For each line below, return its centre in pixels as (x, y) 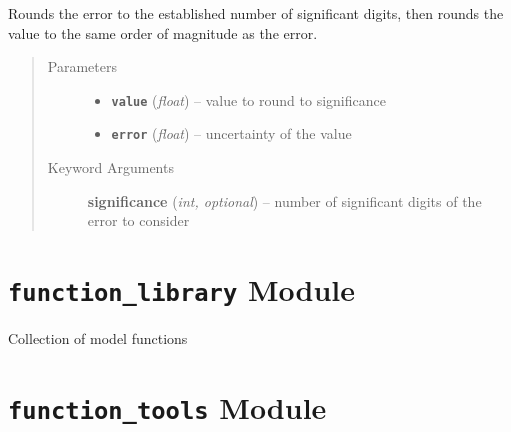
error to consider (138, 220)
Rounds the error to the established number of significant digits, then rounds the (256, 13)
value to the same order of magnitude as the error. (163, 32)
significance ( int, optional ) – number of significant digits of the (284, 200)
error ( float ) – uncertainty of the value (231, 133)
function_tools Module (167, 406)
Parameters (82, 66)
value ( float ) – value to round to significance (248, 99)
